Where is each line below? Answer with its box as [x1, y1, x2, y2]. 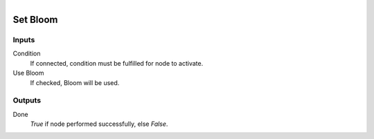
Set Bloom [12, 14, 58, 26]
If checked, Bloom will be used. [30, 78, 120, 86]
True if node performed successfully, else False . [30, 120, 168, 128]
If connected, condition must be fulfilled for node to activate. [30, 59, 204, 67]
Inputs [12, 35, 35, 44]
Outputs [12, 95, 42, 105]
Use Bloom [12, 69, 44, 77]
